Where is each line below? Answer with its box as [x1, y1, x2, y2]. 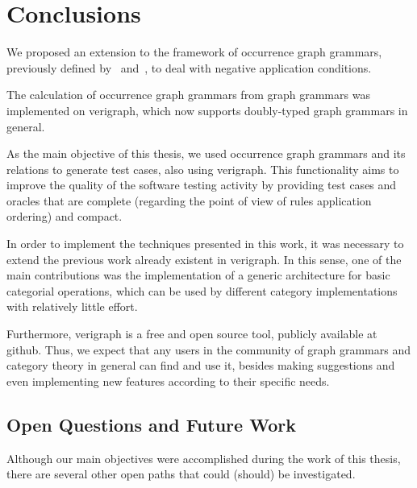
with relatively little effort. [6, 298, 138, 315]
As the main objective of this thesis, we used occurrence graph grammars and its [6, 145, 406, 162]
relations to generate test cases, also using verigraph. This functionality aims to [6, 160, 399, 177]
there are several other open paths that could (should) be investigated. [6, 465, 356, 482]
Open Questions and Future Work [6, 411, 296, 436]
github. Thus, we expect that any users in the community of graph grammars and [6, 341, 411, 358]
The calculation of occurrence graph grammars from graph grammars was [6, 86, 370, 103]
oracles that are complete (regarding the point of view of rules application [6, 192, 372, 209]
